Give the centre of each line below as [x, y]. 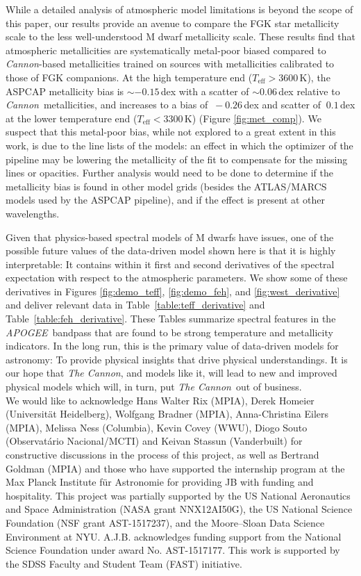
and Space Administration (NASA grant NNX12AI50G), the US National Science [179, 509]
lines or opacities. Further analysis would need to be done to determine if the [169, 173]
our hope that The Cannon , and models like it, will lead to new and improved [171, 373]
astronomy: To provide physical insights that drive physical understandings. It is [177, 359]
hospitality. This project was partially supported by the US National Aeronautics [178, 495]
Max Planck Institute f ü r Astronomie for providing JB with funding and [160, 482]
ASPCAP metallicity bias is [65, 91]
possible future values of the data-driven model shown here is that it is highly [171, 250]
